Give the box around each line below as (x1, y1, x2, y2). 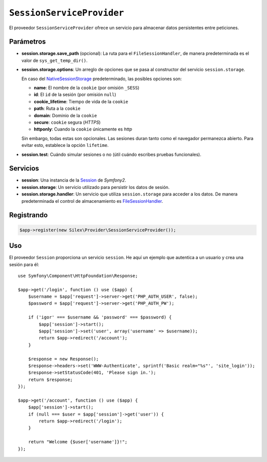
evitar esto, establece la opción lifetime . (21, 142, 109, 148)
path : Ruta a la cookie (34, 105, 81, 111)
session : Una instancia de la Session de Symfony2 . (21, 177, 126, 183)
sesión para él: (9, 261, 40, 267)
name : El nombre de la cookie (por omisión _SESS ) (34, 85, 139, 91)
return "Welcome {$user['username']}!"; (28, 439, 128, 445)
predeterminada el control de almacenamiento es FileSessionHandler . (21, 198, 163, 204)
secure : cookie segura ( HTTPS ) (34, 119, 101, 125)
